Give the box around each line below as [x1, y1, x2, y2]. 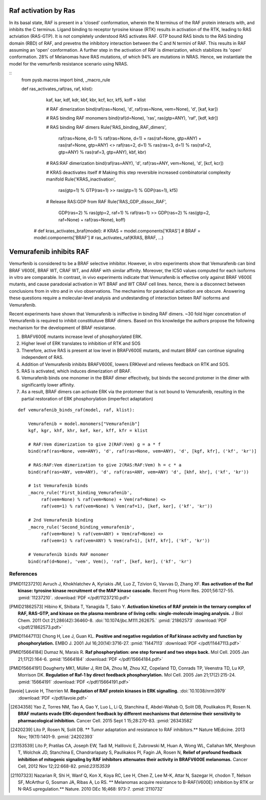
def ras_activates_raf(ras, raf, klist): [21, 86, 94, 92]
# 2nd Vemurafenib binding [28, 517, 94, 523]
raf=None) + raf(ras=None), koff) [58, 216, 126, 222]
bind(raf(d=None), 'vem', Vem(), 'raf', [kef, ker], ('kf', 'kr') [28, 558, 192, 564]
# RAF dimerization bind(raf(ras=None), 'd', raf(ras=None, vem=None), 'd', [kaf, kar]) [46, 106, 218, 112]
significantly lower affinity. [21, 382, 75, 388]
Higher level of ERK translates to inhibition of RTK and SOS [21, 340, 141, 346]
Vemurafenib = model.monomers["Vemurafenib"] [28, 421, 140, 427]
